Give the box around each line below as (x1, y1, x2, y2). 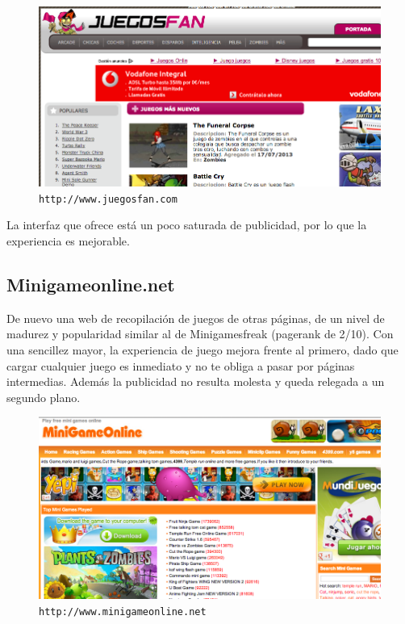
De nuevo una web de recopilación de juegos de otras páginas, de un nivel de (6, 309, 385, 326)
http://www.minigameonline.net (39, 606, 207, 618)
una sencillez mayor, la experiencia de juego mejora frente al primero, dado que (6, 341, 399, 358)
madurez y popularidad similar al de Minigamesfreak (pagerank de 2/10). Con (6, 325, 394, 342)
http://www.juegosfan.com (39, 193, 177, 205)
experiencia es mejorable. (6, 232, 130, 249)
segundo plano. (6, 388, 81, 405)
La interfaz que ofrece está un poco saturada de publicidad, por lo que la (6, 216, 367, 233)
